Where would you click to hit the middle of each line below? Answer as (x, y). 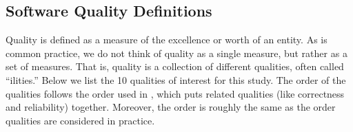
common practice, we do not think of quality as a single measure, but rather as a (176, 53)
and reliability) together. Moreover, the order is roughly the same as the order (171, 107)
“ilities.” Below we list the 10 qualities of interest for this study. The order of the (176, 79)
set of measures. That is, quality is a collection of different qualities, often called (175, 66)
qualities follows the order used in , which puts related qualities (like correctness (175, 93)
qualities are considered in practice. (80, 120)
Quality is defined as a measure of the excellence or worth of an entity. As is (167, 40)
